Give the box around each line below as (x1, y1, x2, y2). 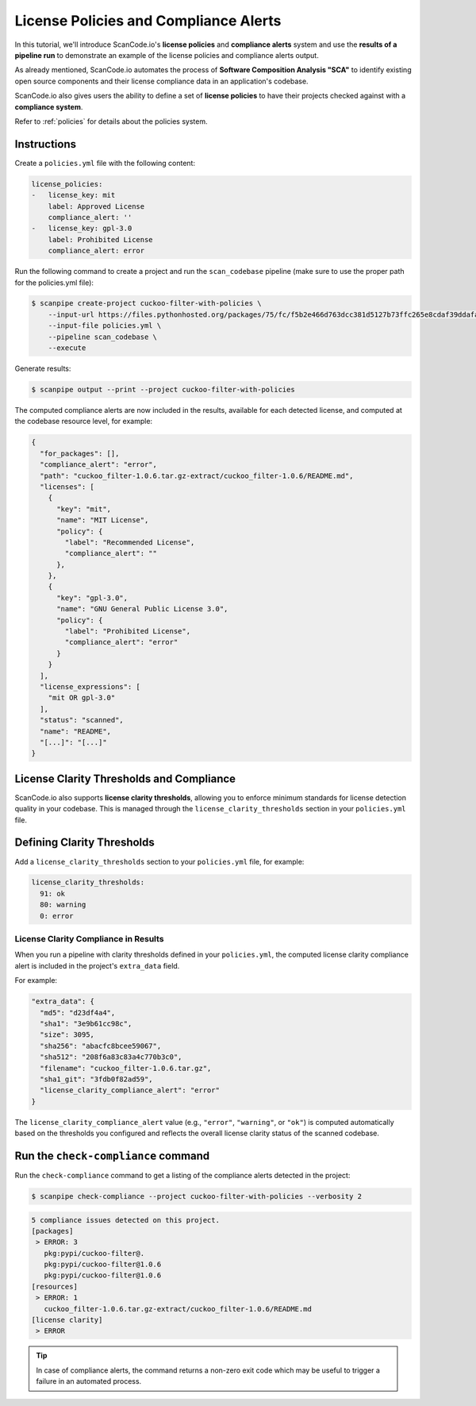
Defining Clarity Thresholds (14, 836, 155, 849)
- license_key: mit (31, 191, 116, 200)
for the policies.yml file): (14, 278, 94, 287)
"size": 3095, (40, 1030, 95, 1039)
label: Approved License (48, 202, 145, 210)
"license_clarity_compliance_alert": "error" (40, 1086, 220, 1095)
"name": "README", (40, 726, 111, 736)
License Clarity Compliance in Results (14, 934, 164, 945)
